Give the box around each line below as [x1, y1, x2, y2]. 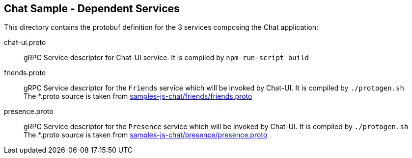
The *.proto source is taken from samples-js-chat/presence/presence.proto [24, 131, 268, 139]
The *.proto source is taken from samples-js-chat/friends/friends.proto [24, 92, 252, 101]
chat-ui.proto [4, 38, 46, 47]
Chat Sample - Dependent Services [4, 2, 180, 15]
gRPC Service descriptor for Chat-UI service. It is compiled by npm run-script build [24, 53, 309, 62]
